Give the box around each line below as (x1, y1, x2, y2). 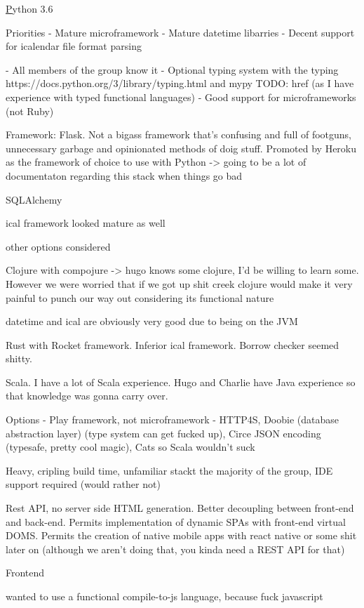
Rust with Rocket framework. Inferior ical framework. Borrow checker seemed (6, 337, 339, 352)
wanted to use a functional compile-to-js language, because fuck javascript (6, 589, 323, 603)
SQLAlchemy (6, 192, 62, 206)
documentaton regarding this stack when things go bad (6, 168, 243, 183)
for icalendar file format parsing (6, 39, 142, 53)
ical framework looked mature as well (6, 216, 166, 230)
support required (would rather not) (6, 477, 161, 491)
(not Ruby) (6, 103, 54, 118)
